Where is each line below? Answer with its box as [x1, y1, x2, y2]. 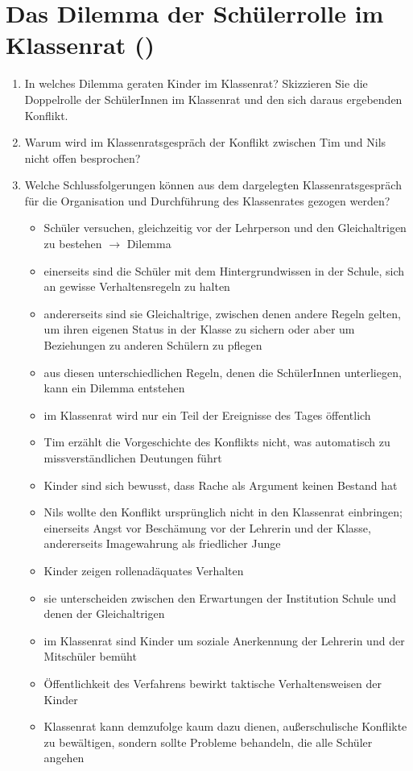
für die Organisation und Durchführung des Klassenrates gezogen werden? [24, 192, 390, 209]
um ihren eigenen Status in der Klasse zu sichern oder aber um [43, 321, 355, 338]
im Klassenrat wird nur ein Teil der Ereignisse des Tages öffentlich [43, 406, 371, 423]
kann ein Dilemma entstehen [43, 379, 185, 396]
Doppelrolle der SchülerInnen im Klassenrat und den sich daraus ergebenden [24, 90, 403, 107]
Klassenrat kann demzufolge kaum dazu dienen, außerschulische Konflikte [43, 718, 407, 735]
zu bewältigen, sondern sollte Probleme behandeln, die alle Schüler [43, 733, 373, 750]
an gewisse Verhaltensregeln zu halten [43, 278, 230, 295]
